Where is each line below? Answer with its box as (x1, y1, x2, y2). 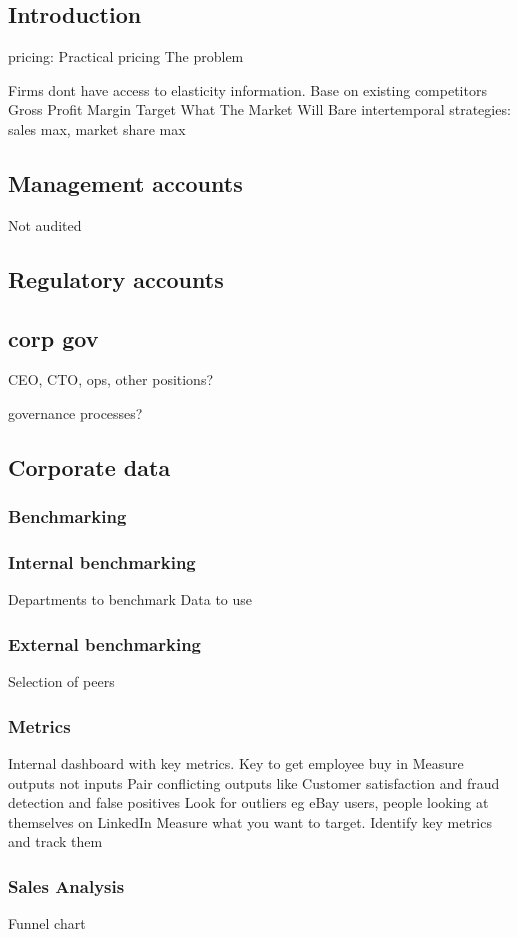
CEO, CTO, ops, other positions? (8, 369, 214, 390)
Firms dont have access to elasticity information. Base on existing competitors (8, 79, 487, 100)
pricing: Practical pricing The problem (8, 46, 244, 67)
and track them (8, 831, 103, 852)
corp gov (8, 322, 99, 353)
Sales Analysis (8, 873, 125, 898)
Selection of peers (8, 671, 115, 692)
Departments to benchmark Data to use (8, 589, 253, 610)
